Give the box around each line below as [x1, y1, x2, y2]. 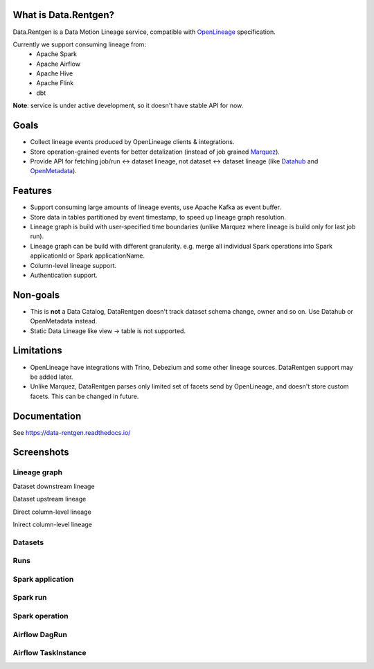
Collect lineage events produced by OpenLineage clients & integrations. [30, 138, 235, 146]
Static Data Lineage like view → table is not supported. [30, 326, 186, 335]
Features [12, 185, 52, 197]
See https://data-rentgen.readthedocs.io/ [12, 428, 131, 436]
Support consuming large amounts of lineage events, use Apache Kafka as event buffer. [30, 203, 282, 211]
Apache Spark [36, 50, 78, 58]
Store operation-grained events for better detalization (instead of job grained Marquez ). [30, 148, 280, 156]
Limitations [12, 345, 62, 357]
